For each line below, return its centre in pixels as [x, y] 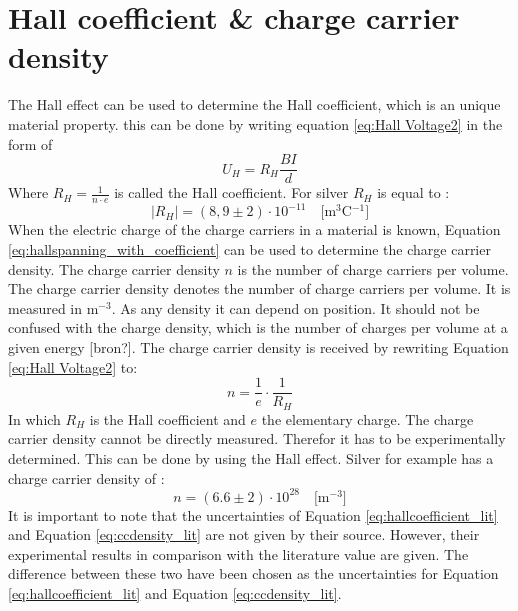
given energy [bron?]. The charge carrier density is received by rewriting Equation [258, 347]
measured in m [53, 307]
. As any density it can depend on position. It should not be [295, 307]
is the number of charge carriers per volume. [373, 268]
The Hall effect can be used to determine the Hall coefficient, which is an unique [254, 104]
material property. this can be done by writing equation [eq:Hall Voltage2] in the [255, 123]
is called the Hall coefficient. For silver [231, 192]
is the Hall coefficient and [167, 418]
